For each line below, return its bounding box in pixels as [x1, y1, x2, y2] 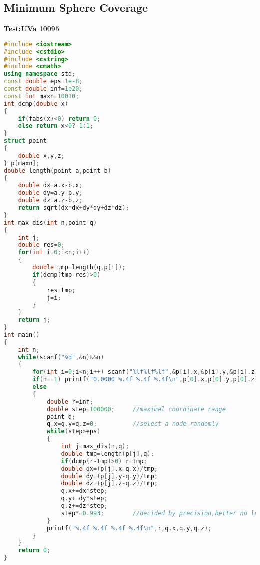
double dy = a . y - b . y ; [18, 189, 83, 197]
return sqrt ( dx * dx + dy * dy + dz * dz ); [18, 204, 129, 212]
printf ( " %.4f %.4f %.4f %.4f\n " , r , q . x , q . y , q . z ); [46, 524, 212, 532]
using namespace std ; [4, 70, 76, 78]
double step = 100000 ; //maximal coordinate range [46, 405, 226, 413]
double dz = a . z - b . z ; [18, 197, 83, 204]
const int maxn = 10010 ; [4, 92, 79, 100]
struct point [4, 137, 47, 145]
